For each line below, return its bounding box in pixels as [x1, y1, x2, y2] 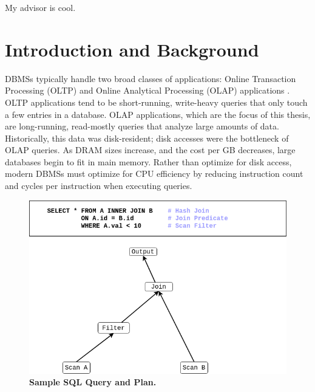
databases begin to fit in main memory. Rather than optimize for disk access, [5, 155, 292, 168]
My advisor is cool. [5, 1, 76, 13]
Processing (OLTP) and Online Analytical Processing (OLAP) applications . [5, 84, 290, 97]
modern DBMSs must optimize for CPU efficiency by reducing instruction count [5, 167, 303, 180]
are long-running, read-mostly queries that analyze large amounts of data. [5, 120, 279, 132]
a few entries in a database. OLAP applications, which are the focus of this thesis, [5, 108, 311, 120]
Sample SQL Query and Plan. [29, 376, 157, 388]
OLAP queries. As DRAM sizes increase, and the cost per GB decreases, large [5, 143, 296, 156]
